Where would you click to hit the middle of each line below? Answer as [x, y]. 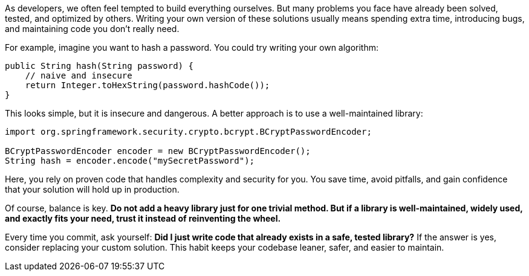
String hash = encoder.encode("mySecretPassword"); [130, 161]
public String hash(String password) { [99, 66]
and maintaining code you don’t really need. [92, 29]
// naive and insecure [79, 75]
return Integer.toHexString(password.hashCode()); [148, 85]
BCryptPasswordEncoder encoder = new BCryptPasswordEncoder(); [158, 151]
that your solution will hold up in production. [92, 189]
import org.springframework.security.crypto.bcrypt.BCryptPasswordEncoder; [188, 132]
